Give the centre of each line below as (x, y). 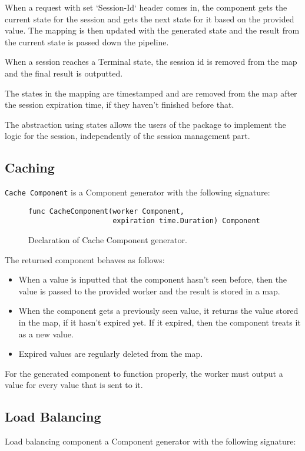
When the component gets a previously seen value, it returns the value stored (158, 311)
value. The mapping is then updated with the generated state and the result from (152, 30)
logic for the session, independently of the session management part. (127, 136)
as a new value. (46, 334)
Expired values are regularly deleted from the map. (111, 354)
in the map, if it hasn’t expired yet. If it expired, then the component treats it (160, 322)
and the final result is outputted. (64, 73)
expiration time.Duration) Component (186, 221)
